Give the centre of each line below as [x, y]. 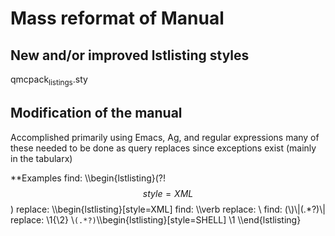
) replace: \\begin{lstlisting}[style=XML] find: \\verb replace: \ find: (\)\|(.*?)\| [168, 209]
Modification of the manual [96, 113]
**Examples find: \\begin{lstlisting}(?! [88, 178]
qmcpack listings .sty [49, 80]
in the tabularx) [41, 158]
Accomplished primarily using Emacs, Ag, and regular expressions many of [165, 137]
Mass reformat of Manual [117, 18]
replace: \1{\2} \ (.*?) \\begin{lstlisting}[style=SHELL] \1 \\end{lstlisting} [156, 219]
